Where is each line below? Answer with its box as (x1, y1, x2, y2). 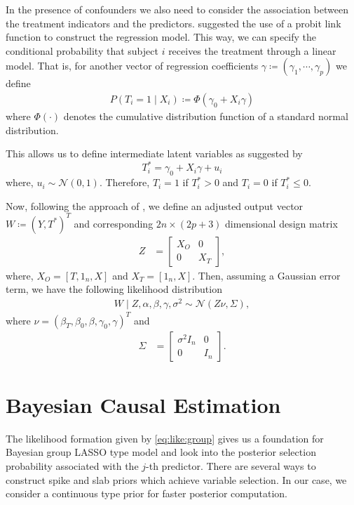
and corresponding (74, 216, 154, 230)
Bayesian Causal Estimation (6, 390, 281, 419)
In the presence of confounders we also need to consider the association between (6, 2, 348, 16)
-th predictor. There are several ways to (146, 458, 316, 473)
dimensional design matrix (225, 216, 338, 230)
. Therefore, (99, 175, 150, 190)
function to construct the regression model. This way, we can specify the (6, 29, 317, 44)
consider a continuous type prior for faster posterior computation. (6, 486, 287, 501)
